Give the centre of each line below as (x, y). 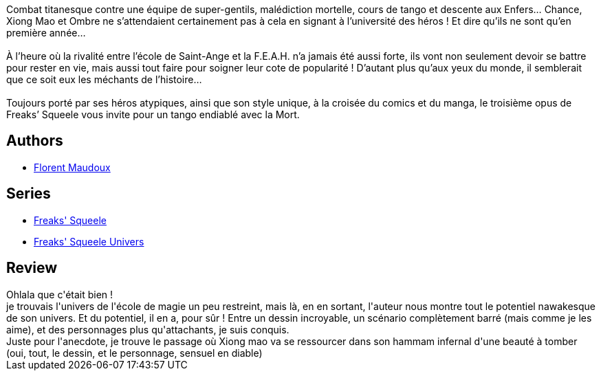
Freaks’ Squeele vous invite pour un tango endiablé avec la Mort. (153, 114)
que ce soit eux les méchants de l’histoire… (104, 79)
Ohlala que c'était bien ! (60, 294)
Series (29, 194)
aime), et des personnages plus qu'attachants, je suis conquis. (148, 329)
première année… (46, 33)
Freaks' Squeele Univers (89, 241)
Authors (35, 141)
